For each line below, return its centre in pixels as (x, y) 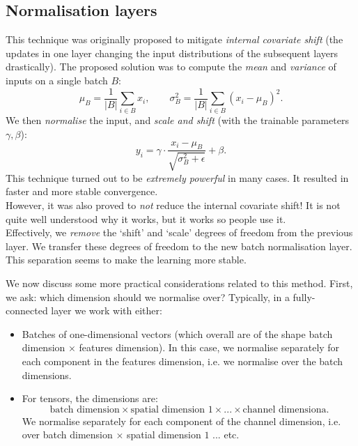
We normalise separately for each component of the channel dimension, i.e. (181, 421)
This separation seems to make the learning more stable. (126, 260)
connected (27, 310)
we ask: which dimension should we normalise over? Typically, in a (148, 297)
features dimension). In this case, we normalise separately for (209, 347)
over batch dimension (67, 435)
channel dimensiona (285, 409)
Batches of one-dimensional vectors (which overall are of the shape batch (177, 333)
